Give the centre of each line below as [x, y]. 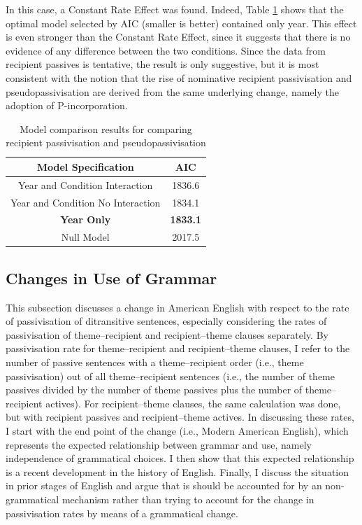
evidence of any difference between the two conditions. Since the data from [166, 50]
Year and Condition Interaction [86, 184]
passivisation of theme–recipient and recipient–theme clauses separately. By [167, 334]
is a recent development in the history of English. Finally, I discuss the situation [178, 471]
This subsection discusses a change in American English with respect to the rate [178, 307]
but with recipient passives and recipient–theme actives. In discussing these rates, [180, 417]
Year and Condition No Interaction [86, 202]
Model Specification [85, 166]
